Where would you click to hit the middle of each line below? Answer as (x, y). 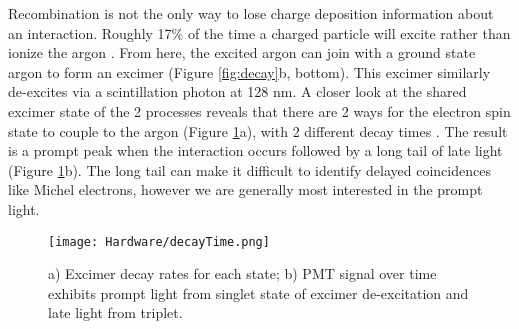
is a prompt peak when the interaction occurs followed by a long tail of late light (255, 150)
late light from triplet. (115, 312)
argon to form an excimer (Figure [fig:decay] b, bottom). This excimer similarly (249, 71)
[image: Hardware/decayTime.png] (159, 241)
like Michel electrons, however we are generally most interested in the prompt (245, 189)
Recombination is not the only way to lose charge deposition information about (251, 13)
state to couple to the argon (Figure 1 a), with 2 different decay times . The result (258, 130)
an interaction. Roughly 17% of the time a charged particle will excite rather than (259, 32)
